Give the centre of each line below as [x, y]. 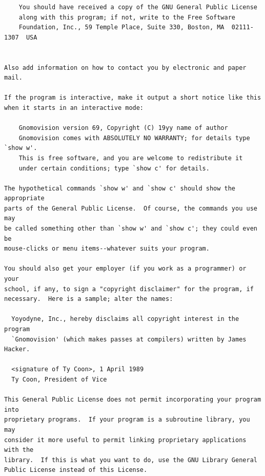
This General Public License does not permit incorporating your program [133, 400]
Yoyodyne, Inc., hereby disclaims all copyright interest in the [125, 319]
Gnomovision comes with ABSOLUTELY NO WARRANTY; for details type [134, 138]
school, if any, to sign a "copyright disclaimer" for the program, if [129, 289]
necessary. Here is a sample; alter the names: [89, 299]
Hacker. [17, 349]
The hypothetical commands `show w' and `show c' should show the [120, 188]
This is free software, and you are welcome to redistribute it [131, 158]
